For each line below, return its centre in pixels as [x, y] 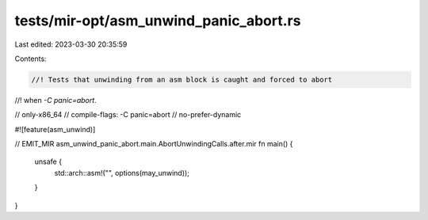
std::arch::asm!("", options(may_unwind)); [122, 173]
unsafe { [48, 161]
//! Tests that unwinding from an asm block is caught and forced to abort [182, 80]
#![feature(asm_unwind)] [55, 129]
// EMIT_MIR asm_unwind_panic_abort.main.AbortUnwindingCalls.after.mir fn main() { [154, 144]
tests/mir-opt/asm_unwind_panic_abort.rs [158, 21]
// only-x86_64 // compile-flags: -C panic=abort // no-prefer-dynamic [128, 115]
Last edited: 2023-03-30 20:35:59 [71, 44]
